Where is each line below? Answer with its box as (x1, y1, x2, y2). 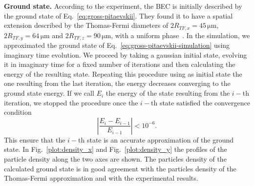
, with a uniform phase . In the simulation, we (111, 30, 250, 40)
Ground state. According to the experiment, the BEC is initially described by (4, 1, 242, 11)
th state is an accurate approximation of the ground (78, 134, 234, 145)
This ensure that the (4, 134, 65, 145)
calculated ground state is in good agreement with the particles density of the (4, 163, 236, 173)
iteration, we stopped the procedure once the (4, 97, 138, 107)
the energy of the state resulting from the (106, 88, 230, 98)
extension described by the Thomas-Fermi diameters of (4, 20, 169, 30)
